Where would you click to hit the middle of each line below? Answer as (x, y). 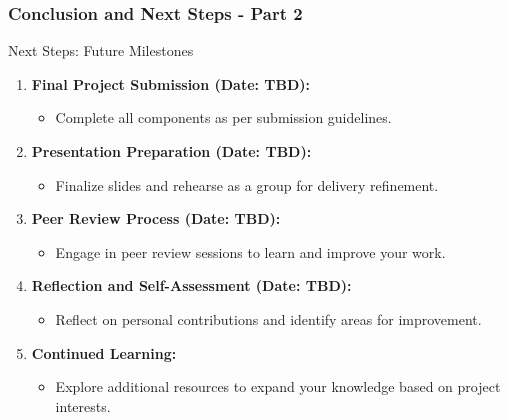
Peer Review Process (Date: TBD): (156, 218)
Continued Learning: (104, 352)
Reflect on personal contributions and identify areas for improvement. (268, 318)
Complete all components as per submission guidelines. (223, 117)
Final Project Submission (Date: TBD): (171, 83)
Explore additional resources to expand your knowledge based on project (278, 386)
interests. (83, 405)
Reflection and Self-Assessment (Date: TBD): (191, 285)
